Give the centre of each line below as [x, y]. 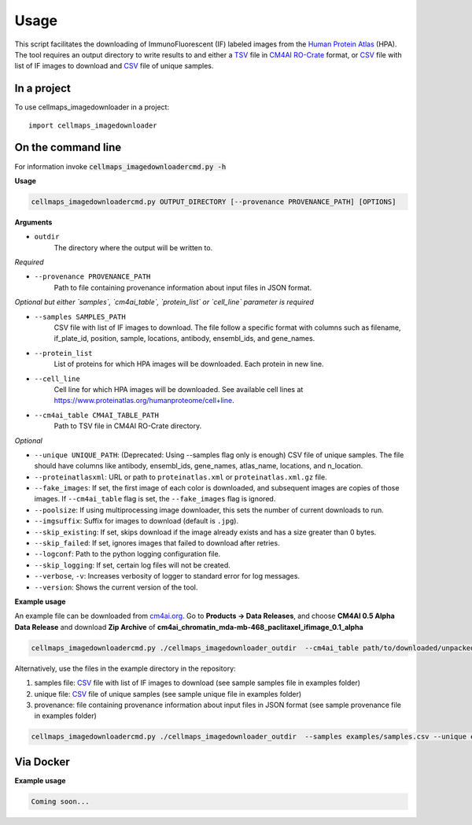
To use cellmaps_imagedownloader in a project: [92, 107]
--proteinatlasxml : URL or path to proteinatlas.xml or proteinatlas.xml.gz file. [181, 477]
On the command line [68, 148]
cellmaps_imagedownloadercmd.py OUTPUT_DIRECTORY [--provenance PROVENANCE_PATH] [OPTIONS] [214, 202]
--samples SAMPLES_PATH [80, 316]
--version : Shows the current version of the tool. [116, 587]
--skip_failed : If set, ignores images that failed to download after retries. [157, 543]
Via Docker [42, 762]
